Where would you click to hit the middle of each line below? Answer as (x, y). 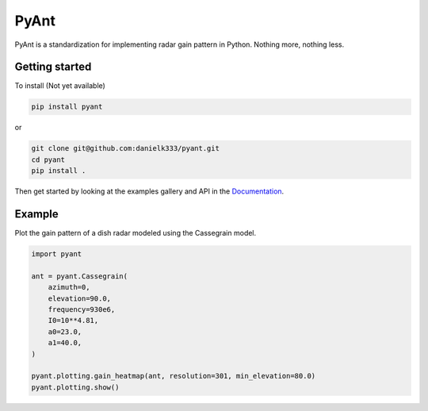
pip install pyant (67, 107)
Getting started (53, 67)
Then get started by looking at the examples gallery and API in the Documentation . (149, 191)
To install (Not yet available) (60, 86)
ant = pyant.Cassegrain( (80, 276)
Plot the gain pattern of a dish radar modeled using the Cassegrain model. (136, 233)
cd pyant (48, 159)
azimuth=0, (69, 287)
